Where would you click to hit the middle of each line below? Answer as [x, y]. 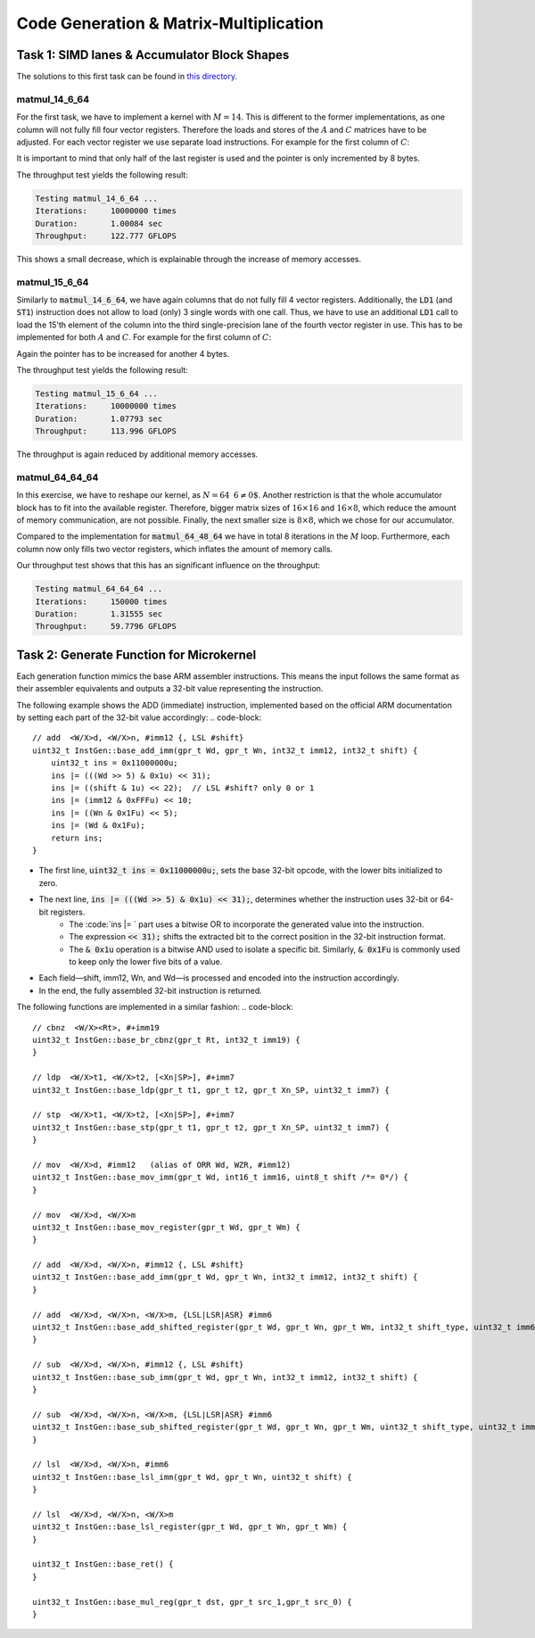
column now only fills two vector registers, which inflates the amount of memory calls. [175, 549]
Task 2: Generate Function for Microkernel [136, 654]
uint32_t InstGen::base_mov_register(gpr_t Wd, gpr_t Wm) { [166, 1227]
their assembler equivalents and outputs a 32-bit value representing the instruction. [170, 689]
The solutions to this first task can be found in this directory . [127, 77]
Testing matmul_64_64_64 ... [99, 589]
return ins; [77, 838]
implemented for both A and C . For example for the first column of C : [144, 337]
